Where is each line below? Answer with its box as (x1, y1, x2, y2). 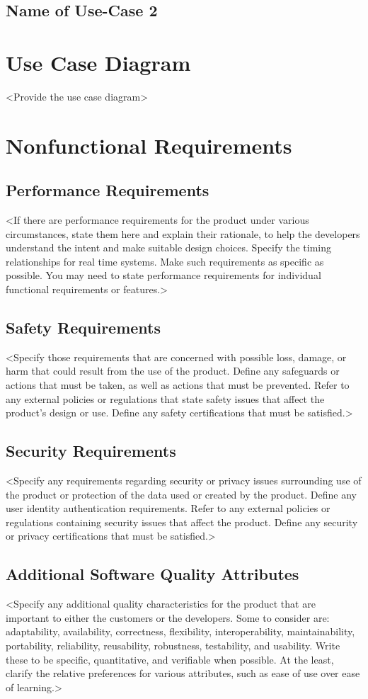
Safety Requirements (6, 317, 161, 339)
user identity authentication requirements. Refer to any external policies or (6, 501, 330, 516)
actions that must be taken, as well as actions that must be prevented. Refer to (6, 377, 350, 392)
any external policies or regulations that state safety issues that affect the (6, 391, 325, 406)
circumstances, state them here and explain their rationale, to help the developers (6, 226, 360, 241)
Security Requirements (6, 440, 176, 462)
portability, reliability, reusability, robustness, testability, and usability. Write (6, 637, 340, 652)
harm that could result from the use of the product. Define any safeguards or (6, 363, 340, 378)
